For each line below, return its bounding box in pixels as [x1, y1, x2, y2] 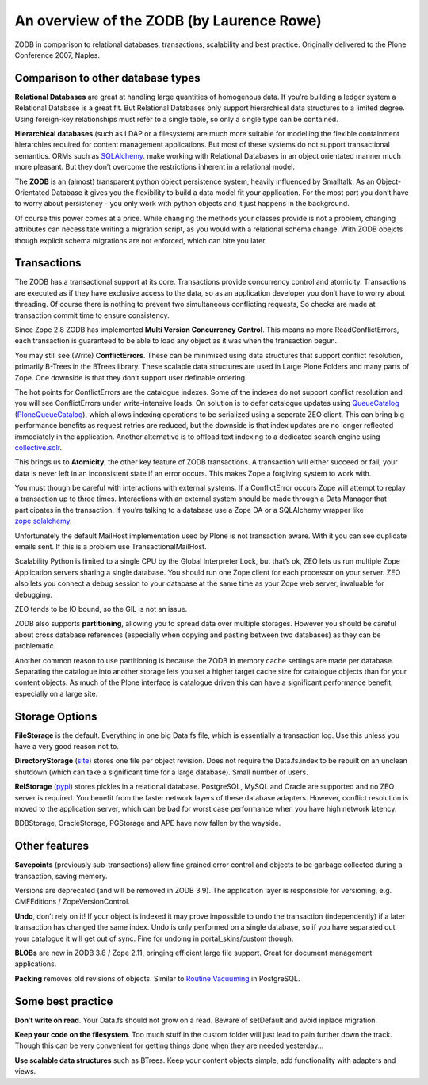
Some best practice [14, 995, 113, 1008]
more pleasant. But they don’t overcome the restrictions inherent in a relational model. [14, 162, 295, 172]
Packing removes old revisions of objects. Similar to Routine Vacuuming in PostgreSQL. [14, 973, 300, 983]
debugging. [14, 590, 53, 599]
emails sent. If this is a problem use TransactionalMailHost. [14, 542, 207, 552]
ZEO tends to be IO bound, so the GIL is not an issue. [14, 604, 188, 613]
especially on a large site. [14, 689, 98, 698]
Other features [14, 839, 89, 853]
